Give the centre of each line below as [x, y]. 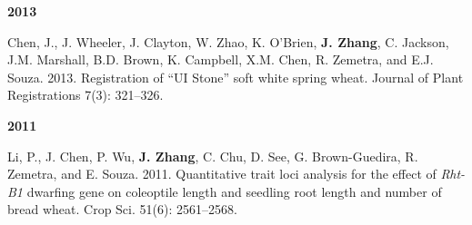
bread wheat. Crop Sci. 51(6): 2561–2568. [122, 209]
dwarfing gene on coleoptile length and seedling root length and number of [234, 191]
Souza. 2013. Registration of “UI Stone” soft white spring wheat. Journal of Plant [236, 77]
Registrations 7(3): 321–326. [85, 95]
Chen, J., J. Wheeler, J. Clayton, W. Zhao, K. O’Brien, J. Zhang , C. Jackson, [228, 41]
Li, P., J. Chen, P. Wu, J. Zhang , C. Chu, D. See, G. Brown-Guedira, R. [213, 156]
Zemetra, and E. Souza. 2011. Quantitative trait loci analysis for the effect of [222, 174]
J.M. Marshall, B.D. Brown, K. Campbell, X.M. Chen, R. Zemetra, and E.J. [221, 59]
